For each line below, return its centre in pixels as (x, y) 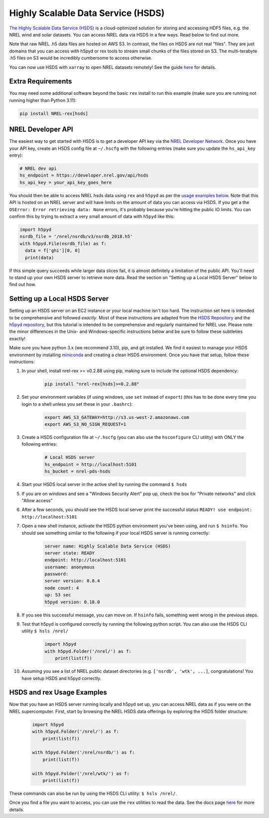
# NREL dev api (38, 169)
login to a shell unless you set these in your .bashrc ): (77, 404)
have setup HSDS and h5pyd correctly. (62, 678)
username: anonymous (69, 567)
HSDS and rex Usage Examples (58, 692)
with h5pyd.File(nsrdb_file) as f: (63, 244)
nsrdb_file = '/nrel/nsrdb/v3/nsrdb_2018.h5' (76, 237)
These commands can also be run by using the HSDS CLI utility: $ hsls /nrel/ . (93, 793)
